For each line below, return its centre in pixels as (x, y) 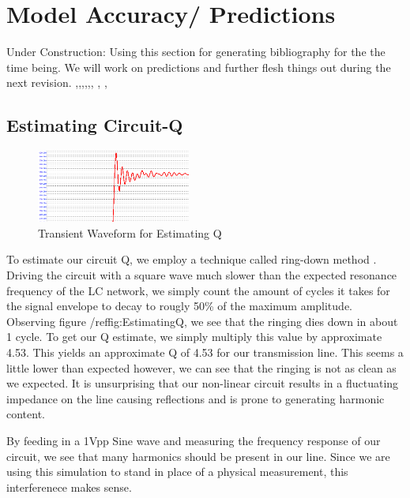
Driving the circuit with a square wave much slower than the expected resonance (202, 274)
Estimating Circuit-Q (95, 125)
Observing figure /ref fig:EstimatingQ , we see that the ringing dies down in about (202, 321)
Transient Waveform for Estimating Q (130, 232)
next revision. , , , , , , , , (57, 82)
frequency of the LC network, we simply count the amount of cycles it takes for (198, 290)
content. (26, 414)
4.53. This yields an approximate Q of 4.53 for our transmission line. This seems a (205, 352)
